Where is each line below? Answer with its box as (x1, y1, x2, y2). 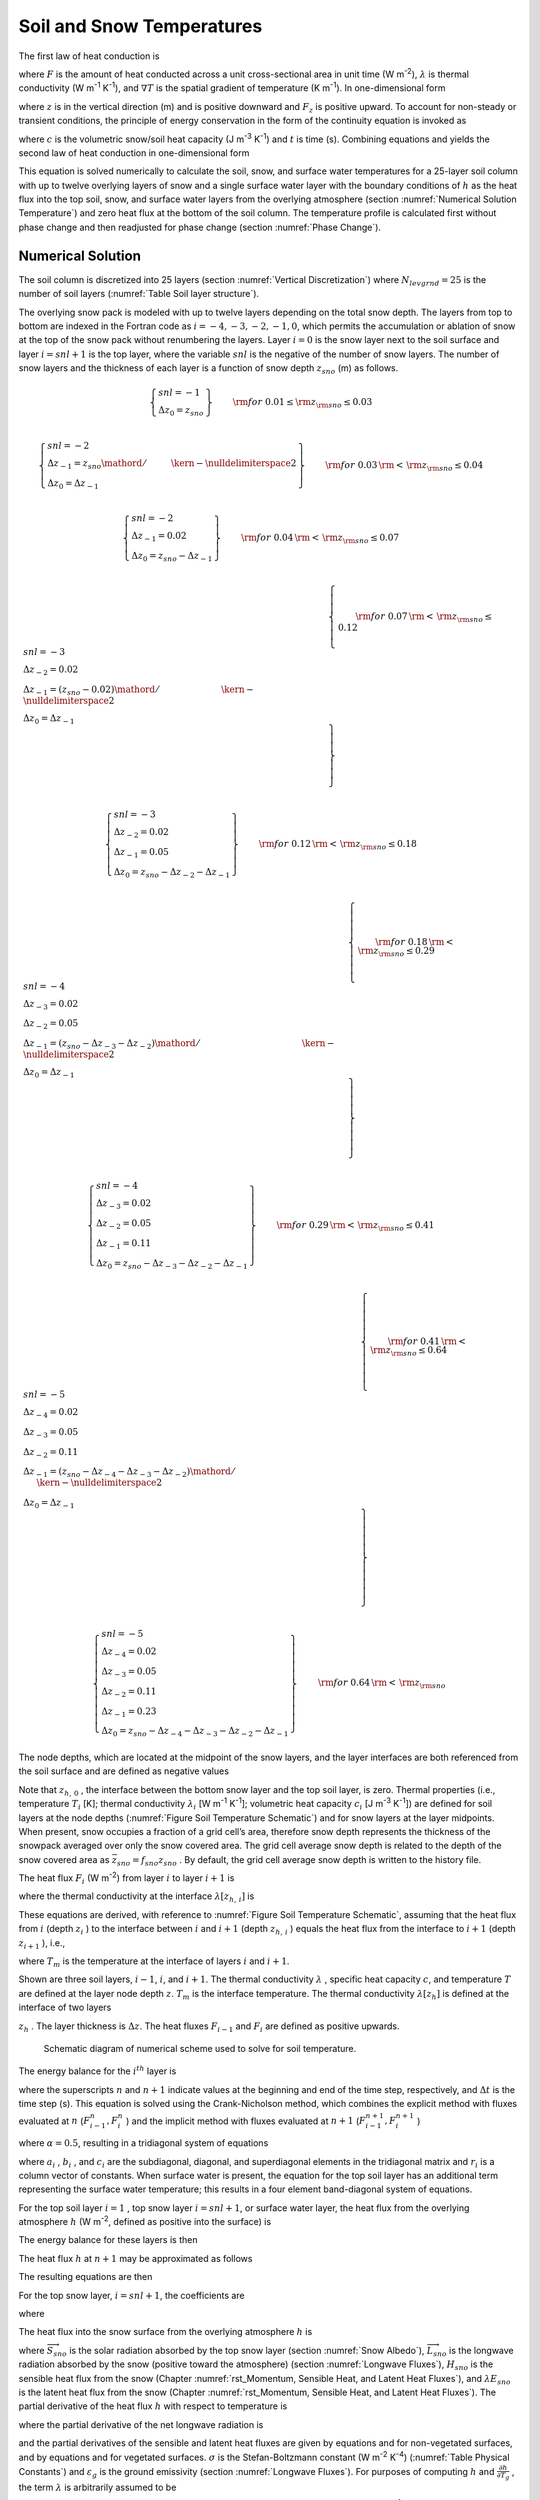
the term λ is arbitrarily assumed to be (18, 2481, 177, 2493)
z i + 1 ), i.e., (18, 1936, 66, 1951)
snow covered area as (18, 1853, 110, 1865)
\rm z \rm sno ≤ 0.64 (370, 1345, 448, 1358)
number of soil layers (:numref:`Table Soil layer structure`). (18, 288, 260, 300)
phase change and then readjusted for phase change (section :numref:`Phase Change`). (18, 221, 382, 233)
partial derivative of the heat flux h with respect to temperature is (18, 2400, 288, 2412)
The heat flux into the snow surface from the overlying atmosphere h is (18, 2326, 313, 2338)
